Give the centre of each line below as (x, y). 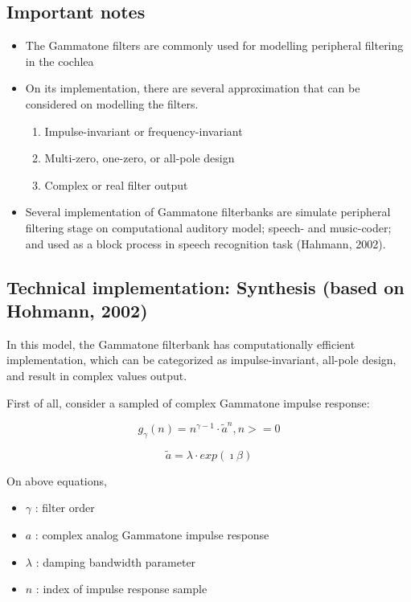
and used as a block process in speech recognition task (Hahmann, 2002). (205, 243)
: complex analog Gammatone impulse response (152, 535)
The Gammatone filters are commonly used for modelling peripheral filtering (214, 45)
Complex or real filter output (116, 184)
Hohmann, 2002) (77, 310)
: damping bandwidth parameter (116, 561)
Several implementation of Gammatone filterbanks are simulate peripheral (208, 212)
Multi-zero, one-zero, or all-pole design (140, 158)
